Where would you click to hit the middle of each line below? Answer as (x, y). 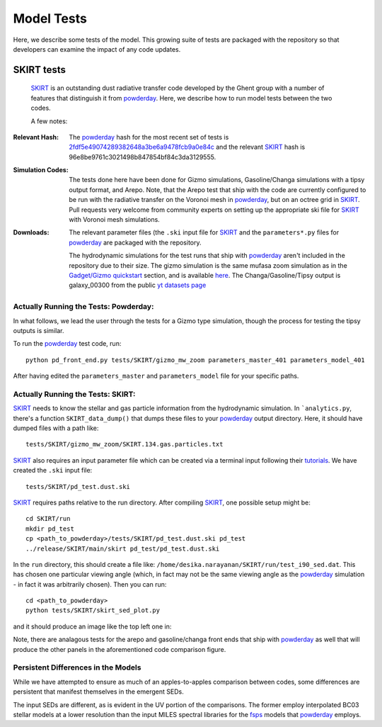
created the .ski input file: (53, 470)
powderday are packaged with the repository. (135, 242)
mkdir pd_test (50, 529)
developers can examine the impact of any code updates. (97, 49)
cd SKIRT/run (48, 519)
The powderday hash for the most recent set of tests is (149, 137)
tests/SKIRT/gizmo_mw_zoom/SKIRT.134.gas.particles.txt (125, 444)
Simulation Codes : (41, 170)
